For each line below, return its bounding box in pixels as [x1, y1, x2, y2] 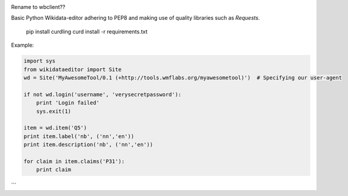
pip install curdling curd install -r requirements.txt [26, 27, 148, 35]
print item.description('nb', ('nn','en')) [23, 141, 154, 148]
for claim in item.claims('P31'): [23, 158, 125, 164]
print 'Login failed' [36, 99, 100, 106]
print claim [36, 166, 72, 173]
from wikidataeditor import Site [23, 66, 122, 73]
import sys [23, 57, 56, 65]
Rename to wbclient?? [11, 4, 66, 10]
